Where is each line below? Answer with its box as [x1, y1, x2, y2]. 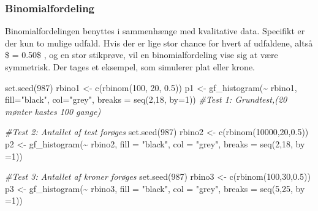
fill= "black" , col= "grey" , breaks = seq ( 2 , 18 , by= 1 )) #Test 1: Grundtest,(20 [5, 93, 287, 106]
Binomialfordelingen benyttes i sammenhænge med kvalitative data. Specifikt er [5, 24, 305, 37]
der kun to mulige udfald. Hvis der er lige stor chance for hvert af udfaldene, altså [5, 36, 313, 49]
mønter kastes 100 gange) [5, 105, 101, 117]
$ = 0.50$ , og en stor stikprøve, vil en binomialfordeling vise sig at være [5, 48, 278, 61]
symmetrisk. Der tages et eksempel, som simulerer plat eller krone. [5, 61, 255, 73]
